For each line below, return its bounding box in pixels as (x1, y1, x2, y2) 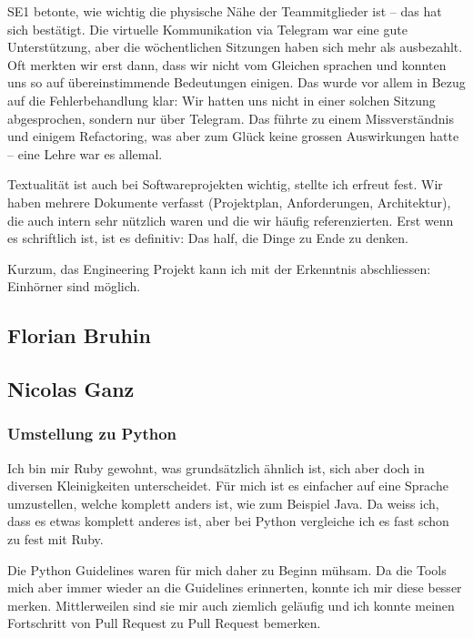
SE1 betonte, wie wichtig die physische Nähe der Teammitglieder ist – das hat (7, 2, 442, 20)
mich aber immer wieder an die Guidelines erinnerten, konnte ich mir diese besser (7, 578, 462, 597)
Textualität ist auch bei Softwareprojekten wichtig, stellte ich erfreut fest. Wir (7, 175, 443, 194)
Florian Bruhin (7, 321, 151, 349)
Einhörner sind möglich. (7, 277, 141, 296)
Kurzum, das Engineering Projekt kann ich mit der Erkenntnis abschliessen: (7, 258, 431, 278)
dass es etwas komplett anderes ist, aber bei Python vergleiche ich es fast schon (7, 511, 449, 531)
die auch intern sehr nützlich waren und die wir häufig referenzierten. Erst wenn (7, 210, 454, 229)
